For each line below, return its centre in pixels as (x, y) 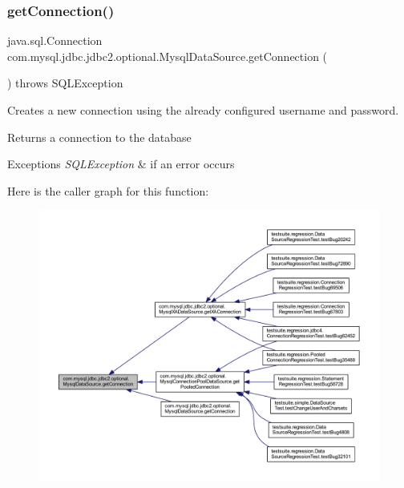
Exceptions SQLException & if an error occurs (121, 164)
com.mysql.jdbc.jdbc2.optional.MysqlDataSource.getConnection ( (168, 56)
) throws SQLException (65, 83)
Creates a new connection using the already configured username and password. (203, 110)
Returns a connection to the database (99, 137)
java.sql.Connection (55, 40)
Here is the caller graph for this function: (108, 190)
